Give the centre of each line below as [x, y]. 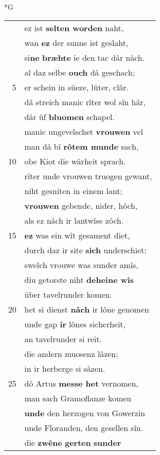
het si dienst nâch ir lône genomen [87, 309]
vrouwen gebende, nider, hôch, [81, 205]
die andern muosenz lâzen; [71, 353]
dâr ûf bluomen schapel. [70, 116]
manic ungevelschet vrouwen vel [84, 131]
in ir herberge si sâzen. [65, 368]
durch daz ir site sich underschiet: [86, 250]
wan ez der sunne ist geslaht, [76, 42]
